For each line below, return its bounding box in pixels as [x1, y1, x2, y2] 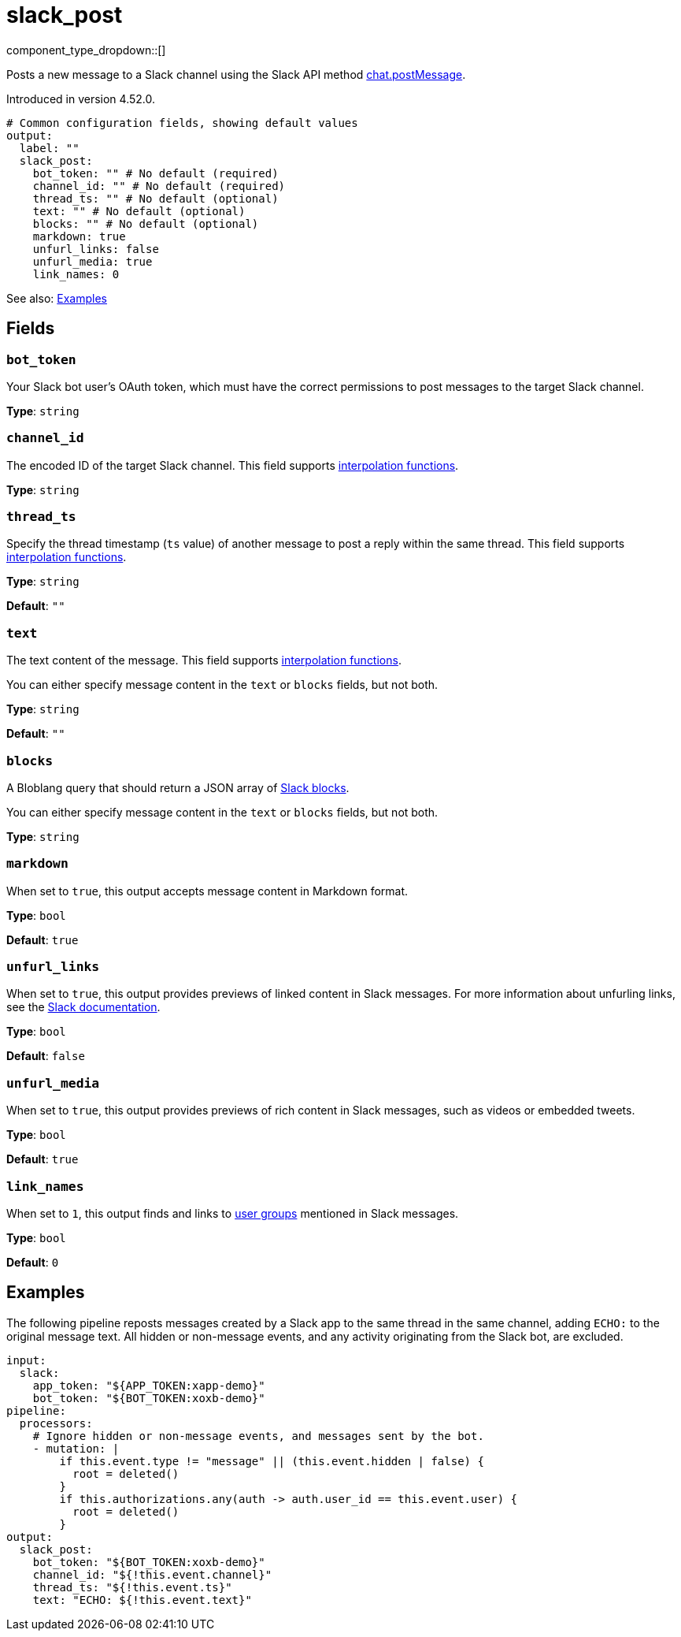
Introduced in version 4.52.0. [6, 91, 156, 106]
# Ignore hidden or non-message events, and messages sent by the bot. [32, 1429, 484, 1442]
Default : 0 [6, 1255, 59, 1269]
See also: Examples [6, 291, 107, 305]
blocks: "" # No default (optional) [32, 217, 259, 230]
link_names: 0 [32, 267, 120, 281]
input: [6, 1353, 46, 1367]
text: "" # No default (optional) [32, 204, 246, 218]
